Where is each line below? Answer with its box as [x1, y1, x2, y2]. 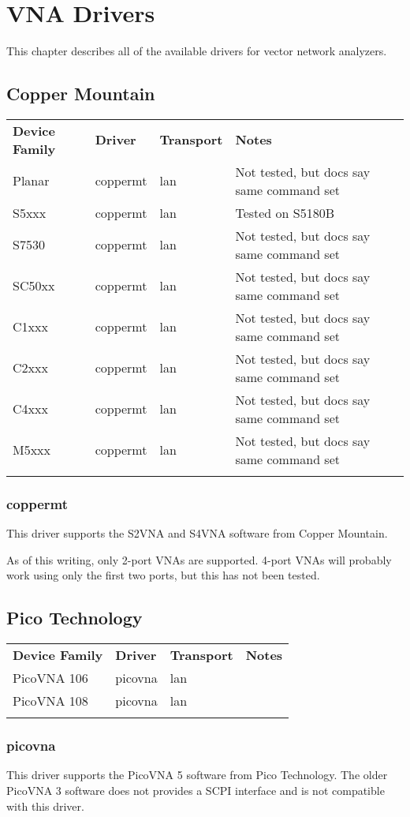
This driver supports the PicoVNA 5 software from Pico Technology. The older [6, 766, 388, 783]
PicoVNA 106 [13, 669, 88, 688]
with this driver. [6, 797, 84, 814]
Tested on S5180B [235, 203, 335, 222]
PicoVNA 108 [13, 691, 88, 710]
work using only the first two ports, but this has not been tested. [6, 567, 320, 583]
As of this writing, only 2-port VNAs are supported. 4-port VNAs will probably [6, 551, 392, 568]
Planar [13, 171, 50, 190]
